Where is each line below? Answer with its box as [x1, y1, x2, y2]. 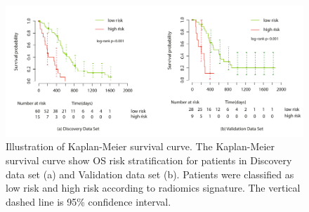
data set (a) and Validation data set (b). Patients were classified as [6, 166, 294, 181]
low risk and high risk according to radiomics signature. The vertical [6, 180, 301, 195]
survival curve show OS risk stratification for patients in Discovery [6, 153, 292, 167]
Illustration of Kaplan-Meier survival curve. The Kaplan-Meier [6, 139, 275, 154]
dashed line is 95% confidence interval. [6, 194, 171, 208]
